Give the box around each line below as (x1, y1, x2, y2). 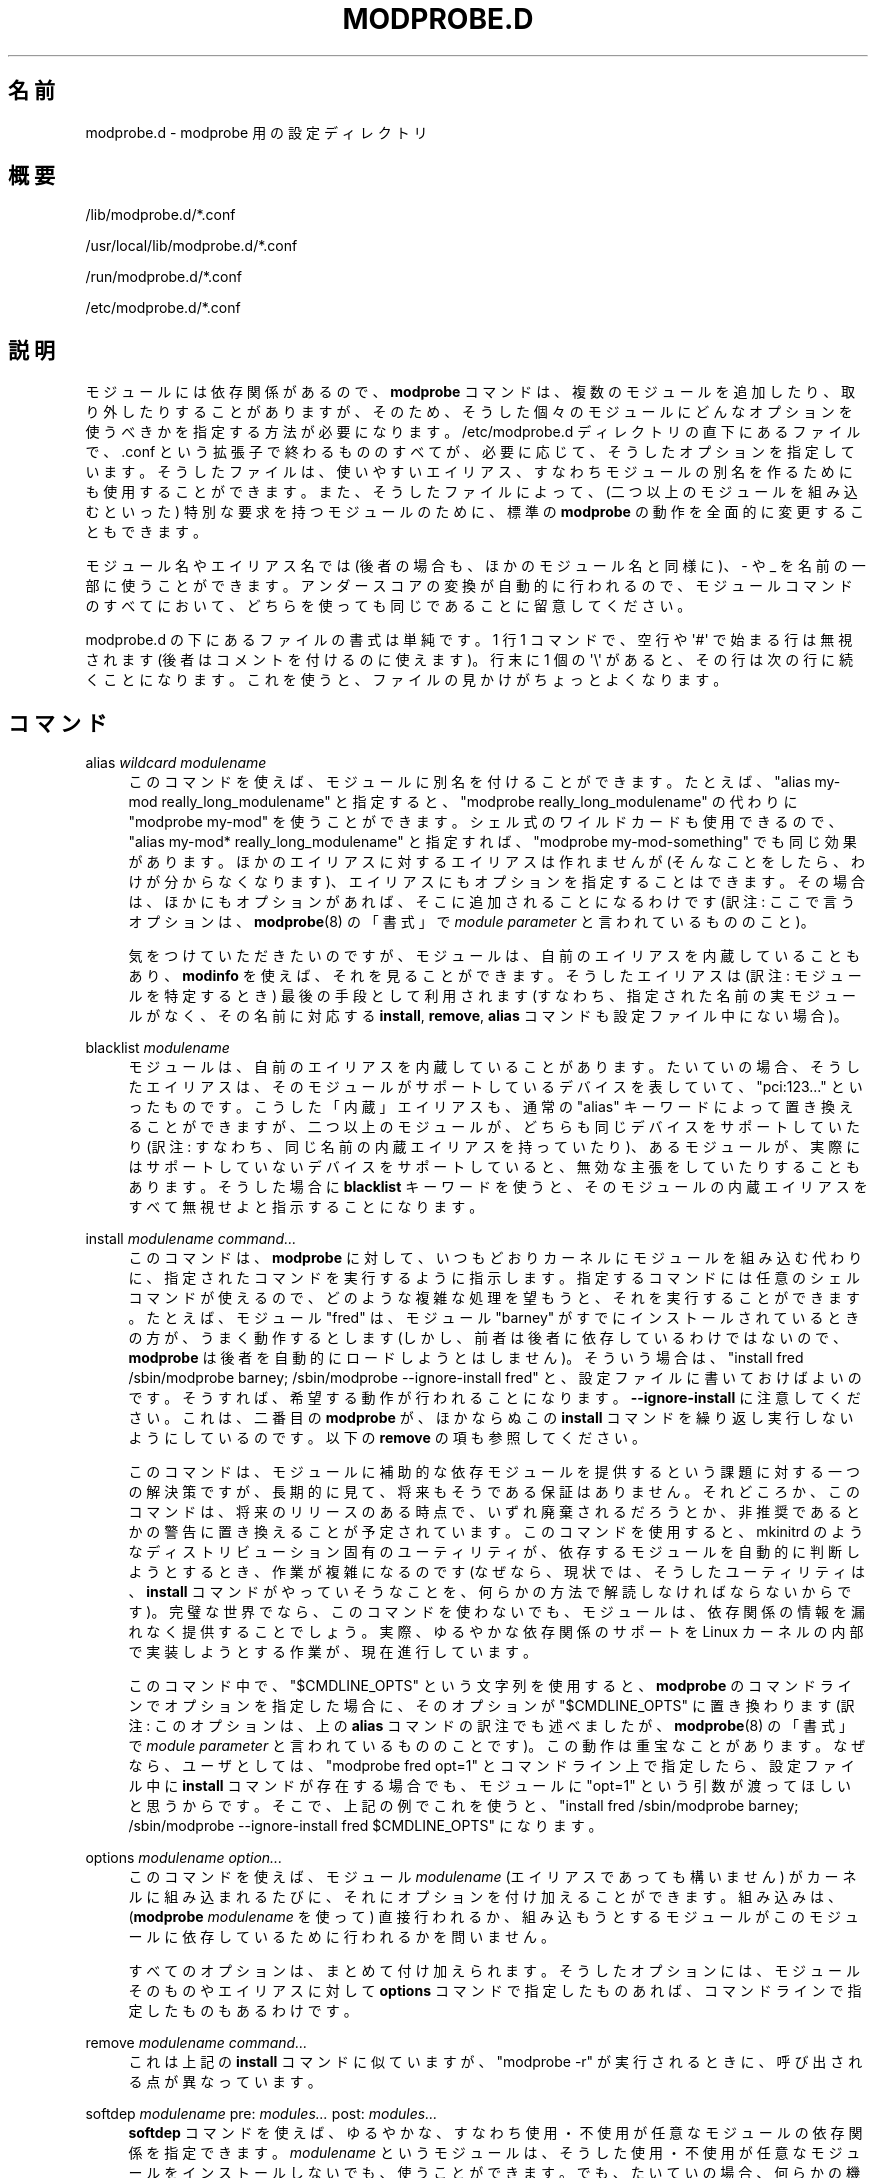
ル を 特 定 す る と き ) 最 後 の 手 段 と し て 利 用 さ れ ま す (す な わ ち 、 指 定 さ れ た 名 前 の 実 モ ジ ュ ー (128, 987, 857, 1005)
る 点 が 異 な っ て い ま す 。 (128, 2073, 322, 2091)
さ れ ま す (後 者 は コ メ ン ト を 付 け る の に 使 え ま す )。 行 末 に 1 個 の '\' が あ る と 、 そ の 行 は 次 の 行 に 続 (85, 651, 854, 669)
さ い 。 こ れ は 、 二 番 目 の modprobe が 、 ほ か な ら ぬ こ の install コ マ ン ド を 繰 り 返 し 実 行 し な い (128, 1409, 854, 1427)
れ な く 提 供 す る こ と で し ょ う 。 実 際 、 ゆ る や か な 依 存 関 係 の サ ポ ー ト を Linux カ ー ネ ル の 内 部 (128, 1623, 864, 1641)
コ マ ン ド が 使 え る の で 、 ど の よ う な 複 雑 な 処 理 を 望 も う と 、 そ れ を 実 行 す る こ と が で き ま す (128, 1289, 860, 1307)
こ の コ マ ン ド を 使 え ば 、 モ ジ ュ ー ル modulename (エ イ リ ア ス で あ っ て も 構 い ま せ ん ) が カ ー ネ (128, 1868, 857, 1886)
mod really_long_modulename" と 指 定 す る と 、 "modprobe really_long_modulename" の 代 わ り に (128, 793, 798, 811)
